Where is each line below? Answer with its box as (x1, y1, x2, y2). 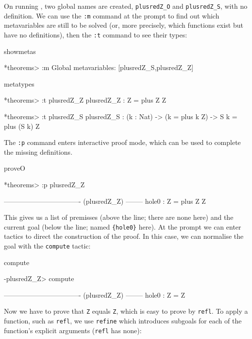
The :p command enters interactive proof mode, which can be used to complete (4, 137, 241, 147)
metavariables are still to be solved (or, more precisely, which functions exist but (4, 20, 243, 30)
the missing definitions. (4, 146, 73, 157)
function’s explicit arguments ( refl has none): (4, 325, 142, 335)
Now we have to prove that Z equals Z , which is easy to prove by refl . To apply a (4, 306, 248, 316)
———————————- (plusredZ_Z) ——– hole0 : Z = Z (4, 289, 185, 300)
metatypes (4, 78, 34, 89)
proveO (4, 163, 25, 173)
